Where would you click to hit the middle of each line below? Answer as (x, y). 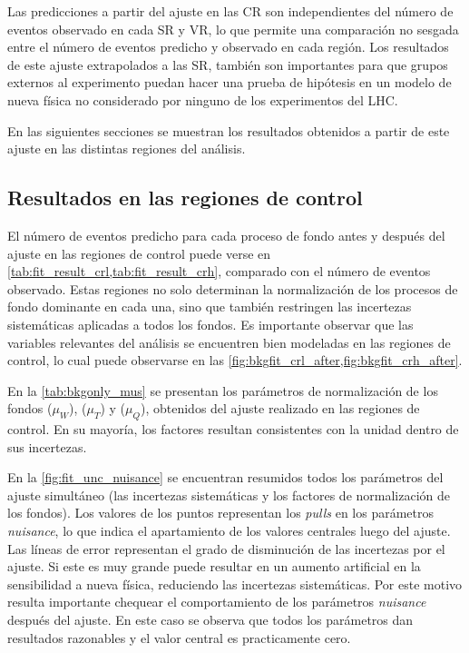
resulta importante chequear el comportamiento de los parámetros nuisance (217, 602)
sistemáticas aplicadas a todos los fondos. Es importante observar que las (210, 324)
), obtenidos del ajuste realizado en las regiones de (280, 408)
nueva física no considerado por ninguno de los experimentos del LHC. (203, 99)
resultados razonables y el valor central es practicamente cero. (179, 637)
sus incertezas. (47, 446)
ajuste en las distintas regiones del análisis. (127, 148)
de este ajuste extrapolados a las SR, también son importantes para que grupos (228, 64)
